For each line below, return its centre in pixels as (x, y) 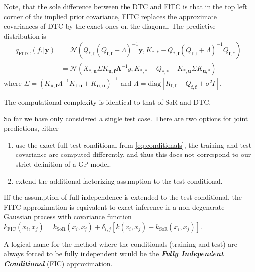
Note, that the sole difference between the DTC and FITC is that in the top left (126, 6)
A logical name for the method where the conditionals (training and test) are (121, 244)
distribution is (25, 35)
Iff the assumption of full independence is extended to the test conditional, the (123, 197)
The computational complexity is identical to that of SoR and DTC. (107, 101)
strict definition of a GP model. (63, 164)
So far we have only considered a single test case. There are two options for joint (126, 118)
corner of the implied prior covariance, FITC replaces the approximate (111, 16)
